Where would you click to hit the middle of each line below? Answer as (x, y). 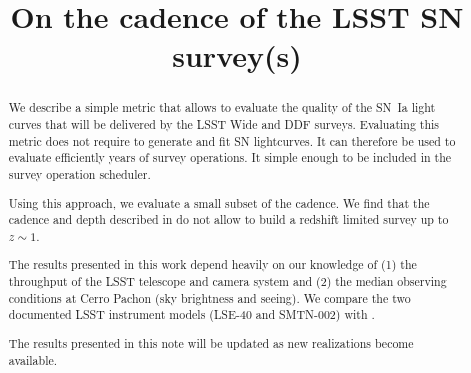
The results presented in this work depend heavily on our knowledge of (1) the (212, 264)
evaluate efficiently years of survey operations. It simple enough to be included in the (230, 157)
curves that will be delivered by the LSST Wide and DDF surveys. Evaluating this (224, 124)
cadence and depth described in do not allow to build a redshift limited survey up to (228, 219)
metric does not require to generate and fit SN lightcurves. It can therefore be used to (232, 140)
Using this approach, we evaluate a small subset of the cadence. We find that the (219, 202)
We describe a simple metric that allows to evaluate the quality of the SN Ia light (222, 107)
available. (33, 359)
